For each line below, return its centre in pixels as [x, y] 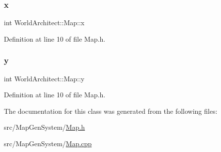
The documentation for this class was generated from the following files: [111, 111]
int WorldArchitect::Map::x [44, 23]
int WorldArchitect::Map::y [44, 78]
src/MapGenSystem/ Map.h [45, 127]
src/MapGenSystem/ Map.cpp [48, 143]
